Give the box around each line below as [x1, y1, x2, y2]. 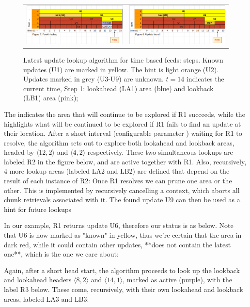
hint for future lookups [4, 204, 72, 214]
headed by [4, 147, 34, 157]
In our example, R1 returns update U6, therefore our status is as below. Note [4, 220, 234, 230]
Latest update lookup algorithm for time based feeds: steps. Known [23, 54, 223, 65]
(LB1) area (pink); [23, 93, 78, 103]
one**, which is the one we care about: [4, 249, 119, 259]
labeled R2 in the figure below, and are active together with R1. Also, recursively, [4, 156, 247, 166]
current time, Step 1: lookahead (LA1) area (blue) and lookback [23, 83, 214, 93]
